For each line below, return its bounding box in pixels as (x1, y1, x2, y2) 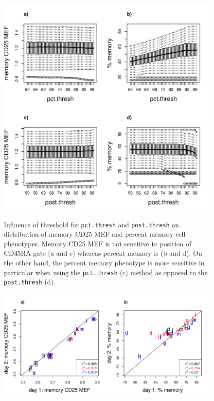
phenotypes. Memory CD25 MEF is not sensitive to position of (4, 238, 192, 248)
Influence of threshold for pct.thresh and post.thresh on (4, 219, 179, 229)
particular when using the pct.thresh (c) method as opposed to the (4, 267, 208, 277)
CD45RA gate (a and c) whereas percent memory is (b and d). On (4, 248, 202, 258)
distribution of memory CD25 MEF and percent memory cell (4, 229, 186, 239)
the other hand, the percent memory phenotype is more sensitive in (4, 258, 205, 268)
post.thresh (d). (4, 277, 55, 287)
